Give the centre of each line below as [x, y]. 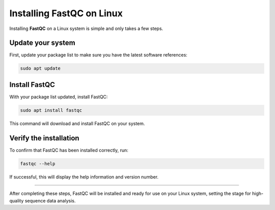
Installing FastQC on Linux [66, 13]
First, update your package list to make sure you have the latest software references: [99, 55]
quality [17, 200]
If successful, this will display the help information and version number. [84, 177]
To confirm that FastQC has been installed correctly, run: [69, 150]
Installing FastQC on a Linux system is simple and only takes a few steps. [86, 28]
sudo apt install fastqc [51, 110]
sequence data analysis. [50, 200]
